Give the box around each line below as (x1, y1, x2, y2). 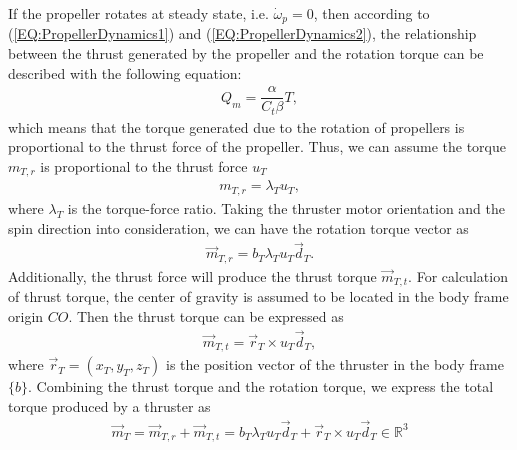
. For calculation (408, 265, 508, 286)
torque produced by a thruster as (8, 395, 211, 416)
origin (8, 305, 44, 326)
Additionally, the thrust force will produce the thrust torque (8, 265, 377, 286)
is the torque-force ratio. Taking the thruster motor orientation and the (67, 197, 506, 218)
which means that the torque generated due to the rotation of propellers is (8, 116, 465, 137)
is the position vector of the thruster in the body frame (165, 354, 504, 375)
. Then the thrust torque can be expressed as (68, 305, 344, 326)
